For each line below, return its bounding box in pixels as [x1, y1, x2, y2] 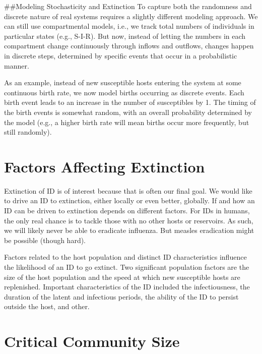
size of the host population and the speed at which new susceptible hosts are [4, 271, 240, 282]
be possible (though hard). [4, 234, 86, 245]
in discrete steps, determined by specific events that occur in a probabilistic [4, 50, 237, 61]
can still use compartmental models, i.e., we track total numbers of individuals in [4, 21, 254, 31]
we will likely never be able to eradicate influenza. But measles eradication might [4, 225, 254, 235]
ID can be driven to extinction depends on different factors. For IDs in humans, [4, 205, 250, 216]
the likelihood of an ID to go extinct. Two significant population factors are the [4, 262, 249, 272]
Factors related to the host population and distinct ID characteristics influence [4, 252, 247, 262]
